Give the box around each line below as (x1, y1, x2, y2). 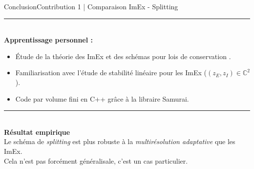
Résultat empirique (4, 127, 70, 137)
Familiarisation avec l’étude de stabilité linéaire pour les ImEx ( (15, 67, 207, 78)
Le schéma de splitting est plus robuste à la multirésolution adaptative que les (4, 136, 235, 147)
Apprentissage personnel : (4, 35, 93, 45)
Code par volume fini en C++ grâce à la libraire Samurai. (15, 93, 189, 104)
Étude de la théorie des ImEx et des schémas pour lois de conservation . (15, 51, 231, 61)
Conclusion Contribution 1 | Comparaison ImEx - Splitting (4, 1, 178, 11)
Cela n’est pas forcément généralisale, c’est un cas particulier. (4, 155, 188, 166)
